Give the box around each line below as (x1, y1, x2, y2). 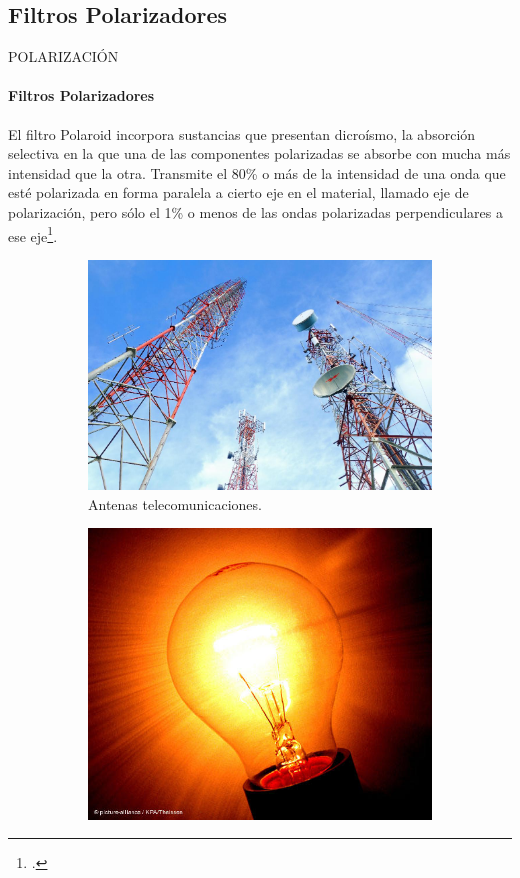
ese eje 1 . (8, 222, 58, 246)
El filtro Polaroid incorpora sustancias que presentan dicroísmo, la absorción (8, 123, 476, 144)
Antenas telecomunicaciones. (88, 493, 262, 514)
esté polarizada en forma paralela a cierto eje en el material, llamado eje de (8, 182, 469, 203)
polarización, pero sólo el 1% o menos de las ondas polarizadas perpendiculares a (8, 201, 503, 222)
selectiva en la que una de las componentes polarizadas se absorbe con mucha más (8, 143, 511, 164)
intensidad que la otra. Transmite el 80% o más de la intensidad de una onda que (8, 162, 506, 183)
